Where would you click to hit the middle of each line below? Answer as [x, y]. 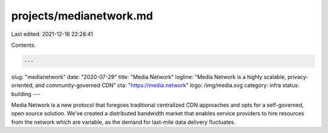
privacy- [298, 77]
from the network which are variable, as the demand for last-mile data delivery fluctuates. [124, 122]
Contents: [23, 45]
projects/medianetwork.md [82, 16]
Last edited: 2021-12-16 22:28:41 [52, 34]
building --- [26, 94]
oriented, [22, 86]
